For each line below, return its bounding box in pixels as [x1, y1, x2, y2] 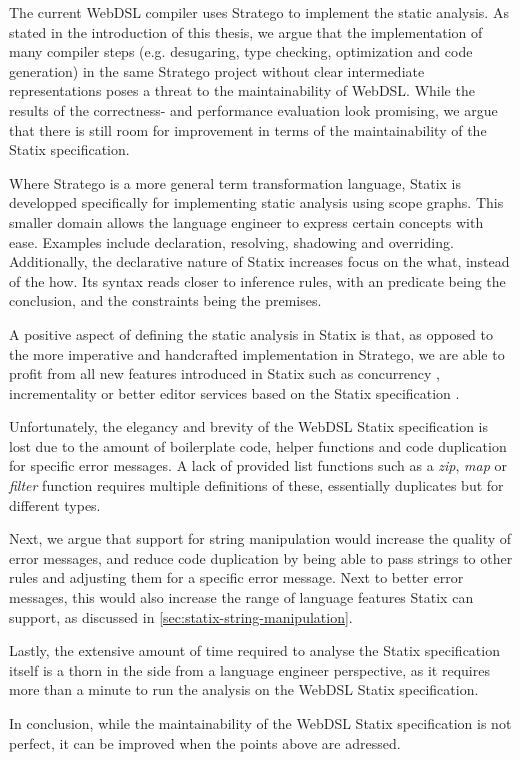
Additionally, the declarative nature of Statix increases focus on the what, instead [9, 251, 510, 272]
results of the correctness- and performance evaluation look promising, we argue [9, 99, 498, 120]
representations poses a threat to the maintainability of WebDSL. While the [9, 80, 475, 101]
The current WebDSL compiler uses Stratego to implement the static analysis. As [9, 2, 509, 22]
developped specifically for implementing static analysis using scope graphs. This [9, 192, 504, 213]
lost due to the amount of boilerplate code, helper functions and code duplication [9, 435, 507, 456]
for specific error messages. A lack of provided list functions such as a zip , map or [9, 455, 507, 476]
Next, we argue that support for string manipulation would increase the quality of [9, 528, 512, 549]
